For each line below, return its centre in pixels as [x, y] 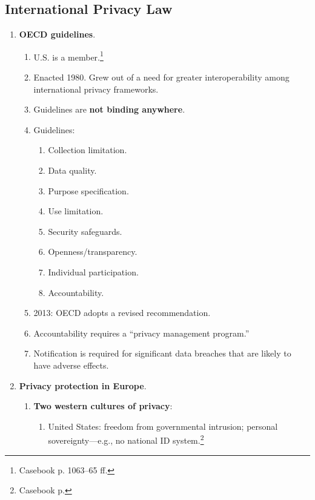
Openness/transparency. [93, 252]
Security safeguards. [85, 231]
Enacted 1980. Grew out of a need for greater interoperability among [161, 77]
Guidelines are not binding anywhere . [109, 109]
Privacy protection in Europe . [83, 385]
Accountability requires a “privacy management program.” [141, 333]
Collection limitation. [88, 150]
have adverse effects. [71, 365]
